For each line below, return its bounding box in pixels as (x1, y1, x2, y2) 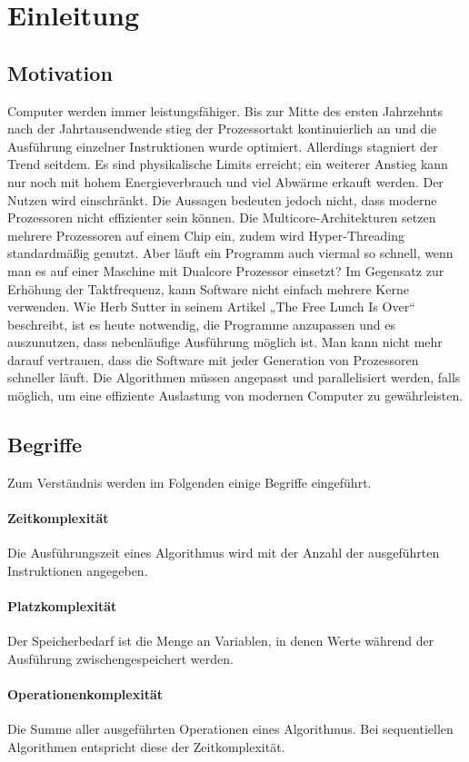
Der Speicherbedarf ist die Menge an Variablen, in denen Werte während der (7, 631, 434, 650)
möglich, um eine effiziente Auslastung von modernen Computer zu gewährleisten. (7, 386, 464, 405)
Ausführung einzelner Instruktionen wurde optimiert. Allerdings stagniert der (7, 136, 438, 155)
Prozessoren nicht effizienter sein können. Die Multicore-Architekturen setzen (7, 208, 436, 227)
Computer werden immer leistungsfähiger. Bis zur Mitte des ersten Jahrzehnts (7, 101, 444, 120)
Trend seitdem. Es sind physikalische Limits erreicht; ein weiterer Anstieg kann (7, 154, 448, 173)
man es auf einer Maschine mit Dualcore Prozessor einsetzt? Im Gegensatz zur (7, 261, 444, 280)
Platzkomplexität (7, 597, 117, 616)
